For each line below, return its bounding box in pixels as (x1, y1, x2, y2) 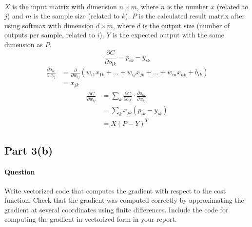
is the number (167, 1, 209, 11)
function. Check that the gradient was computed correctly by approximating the (4, 195, 244, 205)
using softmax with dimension (4, 20, 94, 30)
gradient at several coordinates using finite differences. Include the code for (4, 204, 229, 214)
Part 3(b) (4, 143, 53, 158)
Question (4, 167, 35, 177)
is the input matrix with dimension (12, 1, 117, 11)
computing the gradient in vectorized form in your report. (4, 214, 177, 224)
